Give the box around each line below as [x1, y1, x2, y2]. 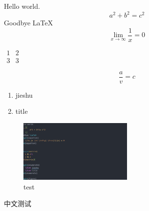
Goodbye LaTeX [4, 18, 53, 28]
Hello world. [4, 1, 40, 11]
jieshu [15, 89, 33, 100]
